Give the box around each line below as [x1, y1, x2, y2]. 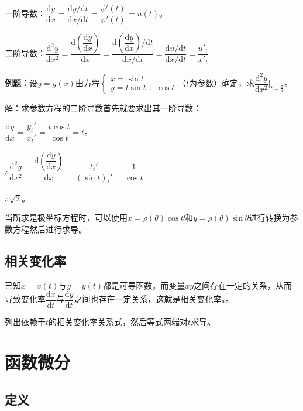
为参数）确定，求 [189, 77, 255, 89]
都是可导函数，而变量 [103, 279, 185, 291]
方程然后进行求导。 [12, 222, 87, 235]
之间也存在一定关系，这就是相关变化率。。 [74, 293, 234, 305]
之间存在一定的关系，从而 [194, 279, 292, 291]
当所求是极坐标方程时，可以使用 [5, 211, 128, 224]
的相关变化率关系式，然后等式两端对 [49, 316, 188, 328]
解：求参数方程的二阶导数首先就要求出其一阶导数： [5, 102, 201, 114]
